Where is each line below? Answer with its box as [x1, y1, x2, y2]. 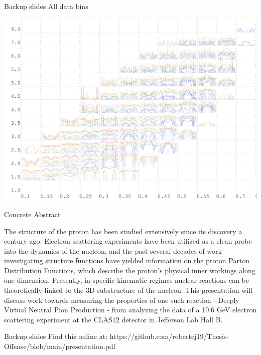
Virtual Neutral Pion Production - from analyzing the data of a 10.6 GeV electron [4, 304, 257, 315]
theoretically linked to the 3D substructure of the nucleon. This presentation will [4, 285, 252, 295]
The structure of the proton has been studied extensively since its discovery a [4, 226, 242, 236]
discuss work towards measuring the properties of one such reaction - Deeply [4, 294, 239, 305]
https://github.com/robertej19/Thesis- [109, 331, 229, 341]
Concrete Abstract [4, 209, 61, 219]
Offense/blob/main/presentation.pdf [4, 341, 115, 351]
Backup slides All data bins [4, 1, 88, 11]
